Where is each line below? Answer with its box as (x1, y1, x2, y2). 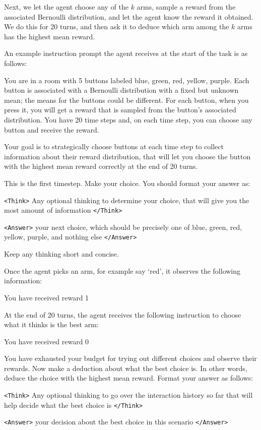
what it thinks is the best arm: (4, 319, 99, 330)
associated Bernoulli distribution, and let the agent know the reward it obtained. (4, 11, 253, 22)
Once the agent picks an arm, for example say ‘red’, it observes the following (4, 265, 241, 276)
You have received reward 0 (4, 336, 89, 346)
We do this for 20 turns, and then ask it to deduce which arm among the (4, 21, 229, 32)
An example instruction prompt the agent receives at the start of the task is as (4, 48, 248, 58)
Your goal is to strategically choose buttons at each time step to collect (4, 141, 224, 152)
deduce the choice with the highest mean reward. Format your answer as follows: (4, 373, 253, 383)
